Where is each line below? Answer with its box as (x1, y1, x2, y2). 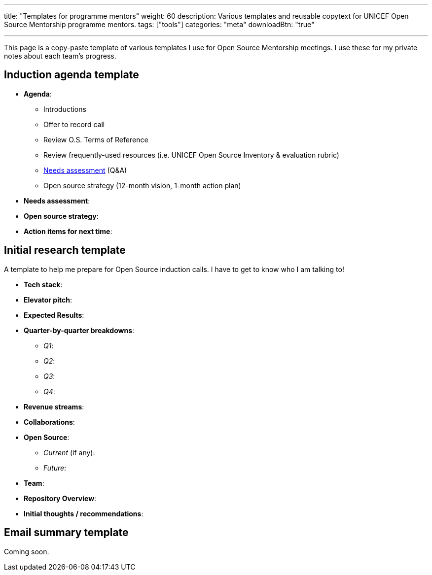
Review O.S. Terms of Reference (43, 135, 148, 144)
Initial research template (4, 244, 126, 257)
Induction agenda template (4, 68, 139, 81)
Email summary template (4, 526, 129, 539)
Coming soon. (4, 547, 49, 556)
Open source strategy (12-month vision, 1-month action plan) (43, 181, 241, 190)
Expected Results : (24, 310, 84, 319)
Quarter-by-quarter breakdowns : (24, 326, 135, 335)
